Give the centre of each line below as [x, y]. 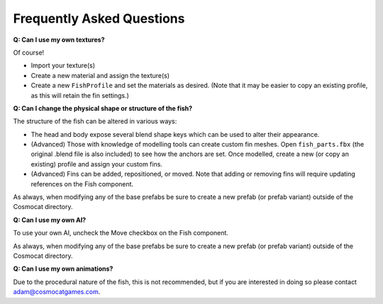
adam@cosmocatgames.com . [57, 292]
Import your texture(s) [63, 66]
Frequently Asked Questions [99, 18]
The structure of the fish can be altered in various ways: [95, 121]
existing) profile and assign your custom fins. [97, 164]
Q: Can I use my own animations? [63, 269]
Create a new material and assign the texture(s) [100, 75]
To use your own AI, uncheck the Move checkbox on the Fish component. [121, 233]
